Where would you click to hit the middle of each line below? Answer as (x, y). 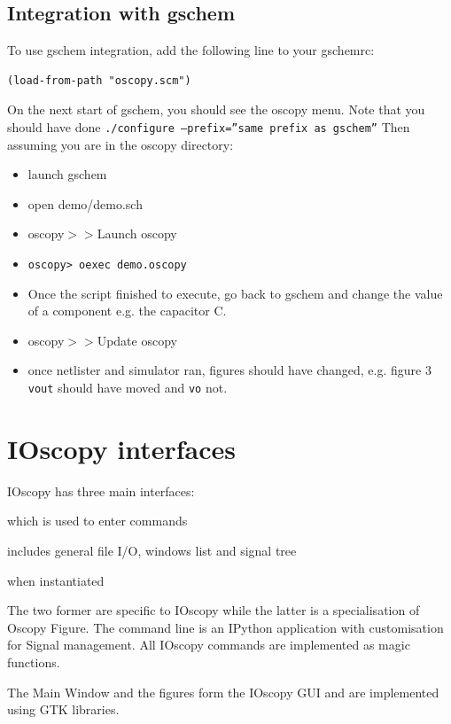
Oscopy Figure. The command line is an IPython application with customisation (225, 627)
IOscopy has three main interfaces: (101, 490)
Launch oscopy (137, 234)
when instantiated (56, 580)
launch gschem (67, 174)
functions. (34, 662)
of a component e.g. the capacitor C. (127, 311)
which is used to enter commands (97, 521)
